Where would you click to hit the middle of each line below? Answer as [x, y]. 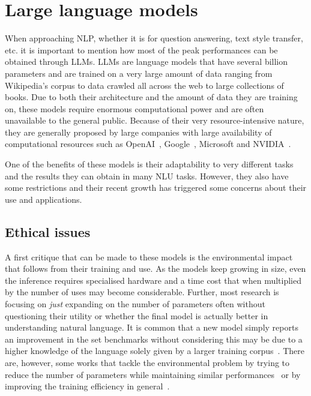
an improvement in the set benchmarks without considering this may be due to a [154, 339]
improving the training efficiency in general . [87, 386]
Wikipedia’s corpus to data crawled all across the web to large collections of [144, 85]
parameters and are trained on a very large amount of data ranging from [139, 73]
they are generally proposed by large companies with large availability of [138, 132]
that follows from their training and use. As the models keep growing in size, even [155, 268]
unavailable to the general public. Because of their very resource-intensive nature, [155, 120]
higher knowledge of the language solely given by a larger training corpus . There [155, 351]
